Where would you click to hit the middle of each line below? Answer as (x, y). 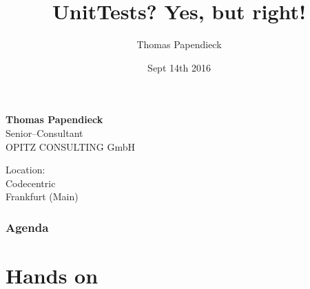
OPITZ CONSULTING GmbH (71, 146)
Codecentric (31, 183)
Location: (25, 170)
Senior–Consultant (44, 132)
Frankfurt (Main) (42, 196)
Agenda (27, 227)
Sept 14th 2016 (179, 67)
